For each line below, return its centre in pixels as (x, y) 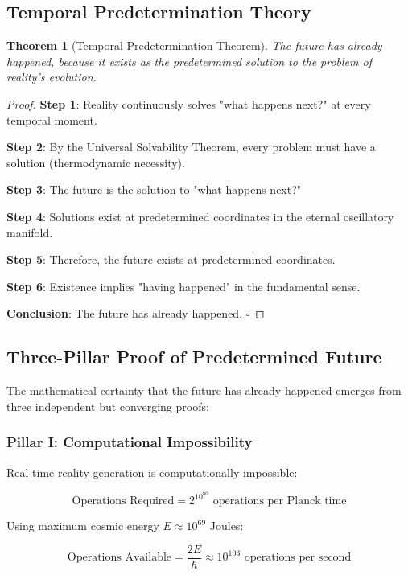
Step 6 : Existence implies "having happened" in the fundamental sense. (183, 286)
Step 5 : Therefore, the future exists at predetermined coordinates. (171, 259)
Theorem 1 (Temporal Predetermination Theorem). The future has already (194, 45)
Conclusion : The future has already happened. (125, 313)
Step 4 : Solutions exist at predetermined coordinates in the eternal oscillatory (200, 216)
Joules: (227, 526)
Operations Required (123, 501)
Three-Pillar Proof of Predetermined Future (194, 357)
